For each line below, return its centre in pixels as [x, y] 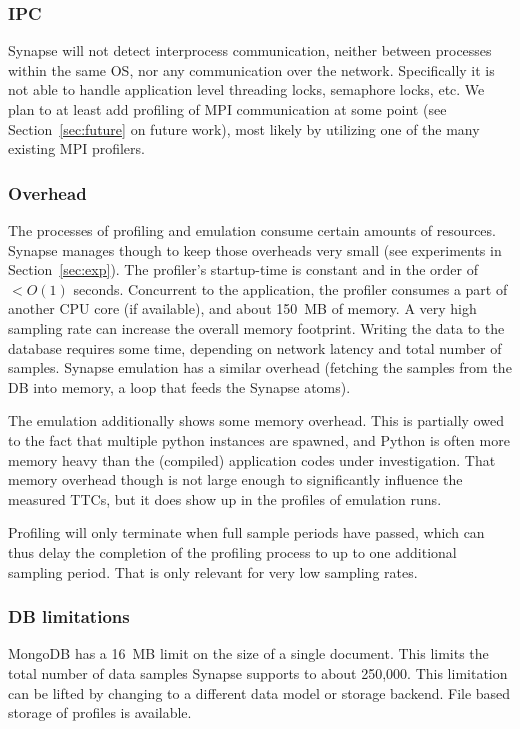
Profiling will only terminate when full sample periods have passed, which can [246, 532]
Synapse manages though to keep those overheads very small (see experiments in [255, 249]
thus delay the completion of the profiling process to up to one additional [232, 551]
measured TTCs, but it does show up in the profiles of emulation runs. [225, 498]
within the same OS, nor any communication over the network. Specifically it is [251, 69]
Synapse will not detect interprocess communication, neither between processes [250, 50]
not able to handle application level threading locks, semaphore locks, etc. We [246, 89]
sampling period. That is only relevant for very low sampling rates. [213, 571]
